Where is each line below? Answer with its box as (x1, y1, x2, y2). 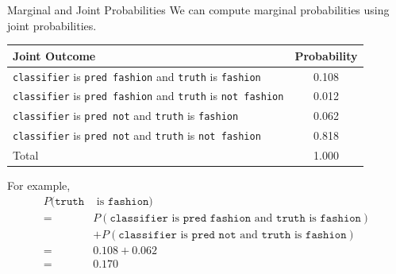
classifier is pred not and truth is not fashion (13, 127, 261, 144)
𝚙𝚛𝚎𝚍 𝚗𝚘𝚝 (191, 229, 236, 241)
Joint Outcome (13, 47, 96, 64)
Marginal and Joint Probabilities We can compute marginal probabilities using (7, 2, 390, 17)
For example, (7, 177, 71, 194)
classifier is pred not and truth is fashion (13, 107, 239, 124)
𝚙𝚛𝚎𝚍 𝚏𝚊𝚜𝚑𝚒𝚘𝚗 (183, 212, 252, 224)
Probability (294, 47, 358, 64)
